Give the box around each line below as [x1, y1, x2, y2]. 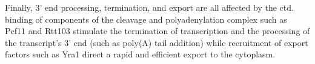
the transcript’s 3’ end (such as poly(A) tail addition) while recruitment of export [5, 36, 308, 48]
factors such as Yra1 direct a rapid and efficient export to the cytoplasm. [5, 48, 276, 60]
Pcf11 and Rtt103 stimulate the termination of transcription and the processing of [5, 25, 310, 37]
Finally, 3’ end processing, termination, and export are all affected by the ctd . [5, 1, 294, 13]
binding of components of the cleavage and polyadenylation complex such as [5, 13, 287, 25]
